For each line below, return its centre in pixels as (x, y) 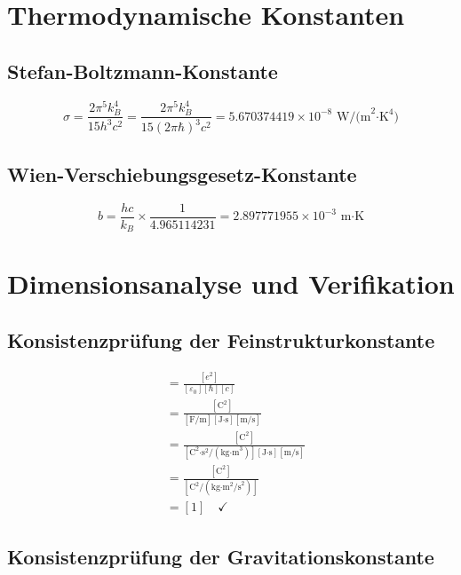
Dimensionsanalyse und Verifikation (231, 284)
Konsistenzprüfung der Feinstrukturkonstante (221, 339)
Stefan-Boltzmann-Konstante (143, 71)
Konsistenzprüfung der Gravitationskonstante (221, 556)
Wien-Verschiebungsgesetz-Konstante (182, 173)
